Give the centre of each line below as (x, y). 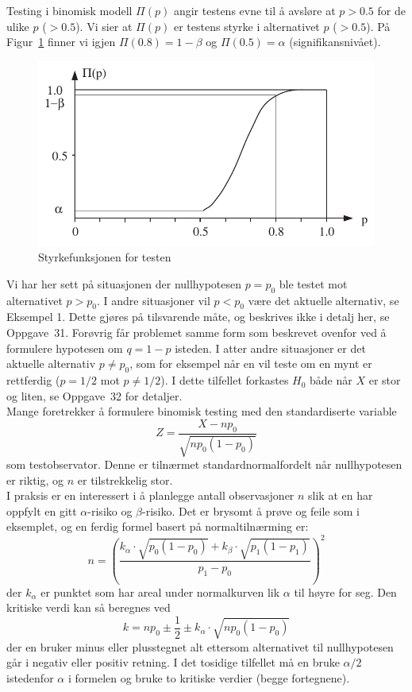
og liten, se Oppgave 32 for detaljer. (94, 395)
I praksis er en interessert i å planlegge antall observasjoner (150, 495)
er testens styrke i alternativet (246, 26)
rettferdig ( (33, 380)
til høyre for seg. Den (345, 591)
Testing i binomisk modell (69, 10)
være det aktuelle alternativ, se (323, 300)
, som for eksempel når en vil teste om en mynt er (251, 363)
